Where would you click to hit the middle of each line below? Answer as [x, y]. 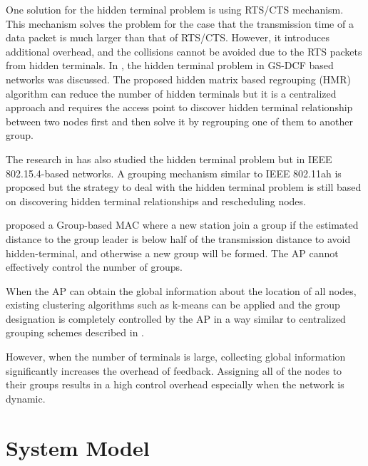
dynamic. [26, 398]
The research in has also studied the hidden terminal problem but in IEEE [169, 159]
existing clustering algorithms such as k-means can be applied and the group [173, 305]
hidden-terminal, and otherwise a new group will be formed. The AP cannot [172, 253]
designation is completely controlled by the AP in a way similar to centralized [176, 318]
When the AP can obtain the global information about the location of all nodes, [181, 290]
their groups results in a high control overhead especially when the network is [175, 384]
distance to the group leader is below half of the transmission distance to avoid [178, 238]
